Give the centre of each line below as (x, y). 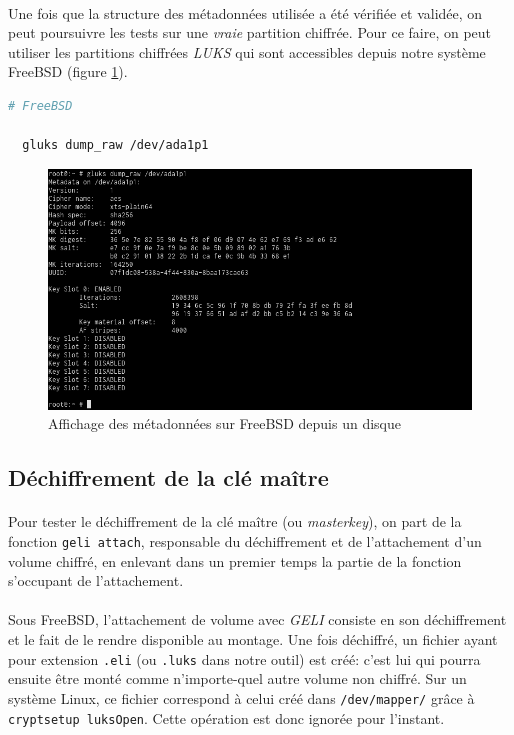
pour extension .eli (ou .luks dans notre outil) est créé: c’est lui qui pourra (244, 658)
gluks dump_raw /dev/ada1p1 (115, 145)
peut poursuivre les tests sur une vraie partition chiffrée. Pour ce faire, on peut (250, 32)
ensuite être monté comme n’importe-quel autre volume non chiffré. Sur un (237, 678)
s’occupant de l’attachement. (96, 580)
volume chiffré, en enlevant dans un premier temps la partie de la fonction (235, 560)
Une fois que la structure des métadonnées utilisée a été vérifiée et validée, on (245, 12)
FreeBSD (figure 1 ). (68, 71)
